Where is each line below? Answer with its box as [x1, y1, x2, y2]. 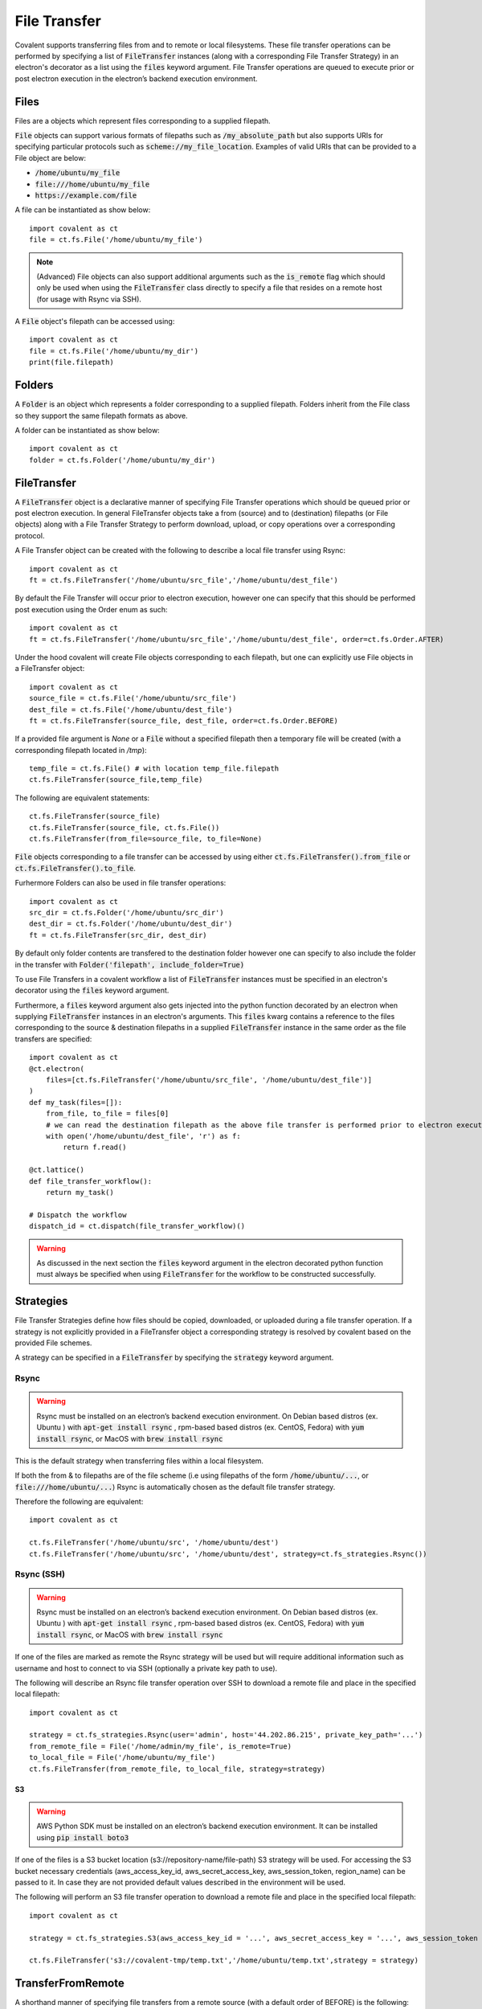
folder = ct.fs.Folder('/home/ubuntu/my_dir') [29, 455, 216, 464]
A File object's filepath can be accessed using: [14, 317, 175, 326]
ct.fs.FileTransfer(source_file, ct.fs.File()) [29, 823, 220, 832]
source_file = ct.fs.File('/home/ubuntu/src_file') [29, 694, 237, 703]
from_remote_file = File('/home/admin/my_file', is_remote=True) [29, 1741, 292, 1751]
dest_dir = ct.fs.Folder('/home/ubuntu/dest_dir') [29, 919, 233, 928]
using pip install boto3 [36, 1832, 129, 1842]
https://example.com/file [35, 190, 137, 200]
